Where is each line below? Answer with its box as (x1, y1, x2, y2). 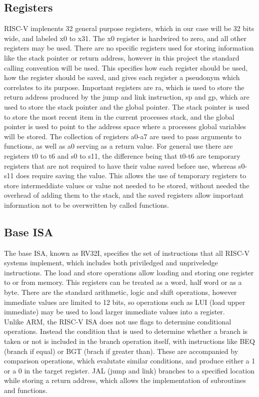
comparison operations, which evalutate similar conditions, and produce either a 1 (4, 355, 255, 366)
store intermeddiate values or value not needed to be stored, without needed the (4, 180, 249, 190)
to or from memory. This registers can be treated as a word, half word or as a (4, 277, 242, 287)
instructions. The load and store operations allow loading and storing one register (4, 267, 254, 277)
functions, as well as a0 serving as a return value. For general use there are (4, 141, 233, 151)
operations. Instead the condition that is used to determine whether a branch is (4, 326, 248, 336)
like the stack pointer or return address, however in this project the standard (4, 52, 239, 63)
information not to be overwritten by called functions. (4, 199, 169, 210)
